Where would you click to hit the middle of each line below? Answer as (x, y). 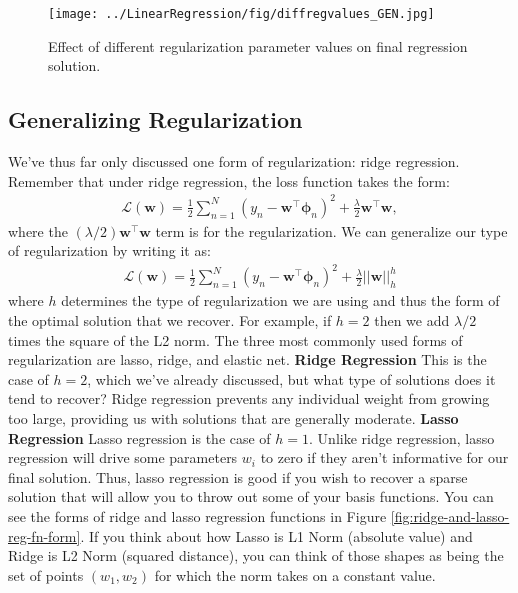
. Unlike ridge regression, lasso (402, 437)
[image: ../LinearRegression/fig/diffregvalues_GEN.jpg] (241, 14)
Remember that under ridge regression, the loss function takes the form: (229, 180)
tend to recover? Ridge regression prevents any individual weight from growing (249, 398)
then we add (412, 320)
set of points (46, 574)
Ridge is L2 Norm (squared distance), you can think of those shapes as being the (256, 555)
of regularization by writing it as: (109, 250)
